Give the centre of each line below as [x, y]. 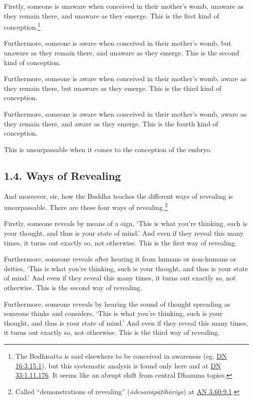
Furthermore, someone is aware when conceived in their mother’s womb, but [118, 43]
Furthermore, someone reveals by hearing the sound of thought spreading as [117, 304]
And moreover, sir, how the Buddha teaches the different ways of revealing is [118, 196]
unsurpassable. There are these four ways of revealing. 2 [86, 206]
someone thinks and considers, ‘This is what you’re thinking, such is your [113, 313]
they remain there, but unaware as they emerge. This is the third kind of [113, 88]
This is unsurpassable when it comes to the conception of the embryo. [108, 149]
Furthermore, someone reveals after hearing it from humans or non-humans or [120, 259]
